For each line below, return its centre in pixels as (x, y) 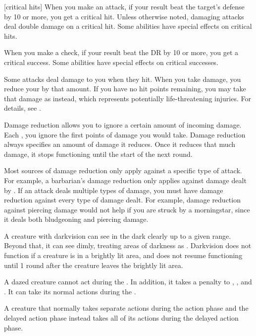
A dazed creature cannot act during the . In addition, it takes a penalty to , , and (128, 282)
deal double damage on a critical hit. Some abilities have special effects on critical (128, 26)
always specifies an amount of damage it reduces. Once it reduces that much (120, 144)
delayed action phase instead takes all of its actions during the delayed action (121, 318)
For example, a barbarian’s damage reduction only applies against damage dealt (125, 180)
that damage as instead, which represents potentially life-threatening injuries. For (128, 98)
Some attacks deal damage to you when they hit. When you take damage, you (123, 79)
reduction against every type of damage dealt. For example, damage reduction (122, 200)
